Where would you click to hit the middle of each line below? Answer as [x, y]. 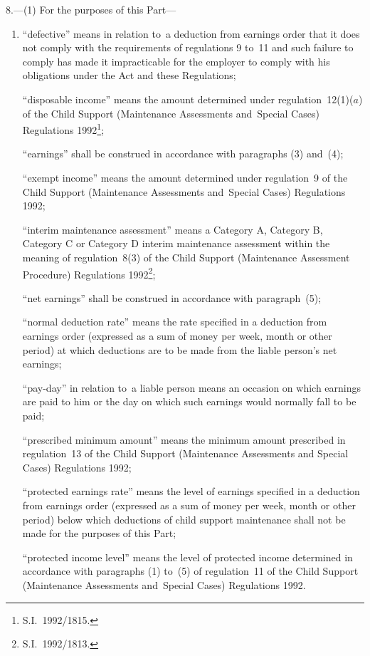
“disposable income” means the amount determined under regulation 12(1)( [188, 99]
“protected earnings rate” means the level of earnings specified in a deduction [191, 491]
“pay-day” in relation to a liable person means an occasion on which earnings [192, 387]
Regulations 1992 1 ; [63, 129]
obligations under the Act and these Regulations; [129, 75]
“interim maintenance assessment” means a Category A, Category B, [173, 229]
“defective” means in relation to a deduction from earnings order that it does [191, 33]
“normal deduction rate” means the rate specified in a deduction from [175, 322]
